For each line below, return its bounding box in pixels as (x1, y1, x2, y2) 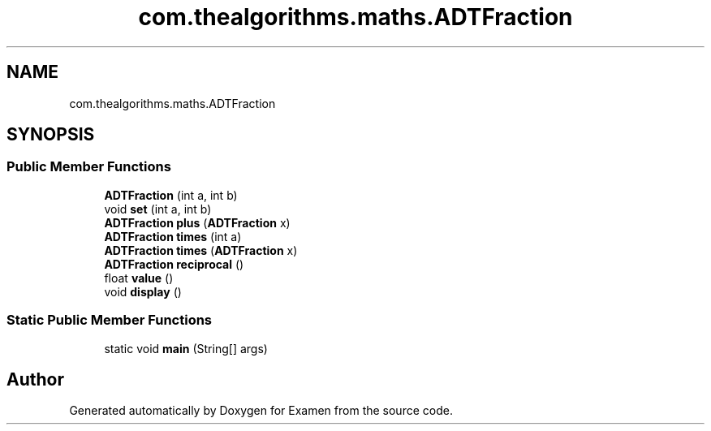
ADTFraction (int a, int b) (104, 187, 238, 202)
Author (6, 369, 64, 390)
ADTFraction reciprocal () (104, 256, 244, 271)
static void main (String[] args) (104, 341, 268, 356)
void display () (104, 284, 182, 299)
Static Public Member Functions (6, 312, 213, 329)
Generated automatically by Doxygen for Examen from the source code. (69, 403, 453, 418)
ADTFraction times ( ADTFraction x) (104, 243, 298, 257)
